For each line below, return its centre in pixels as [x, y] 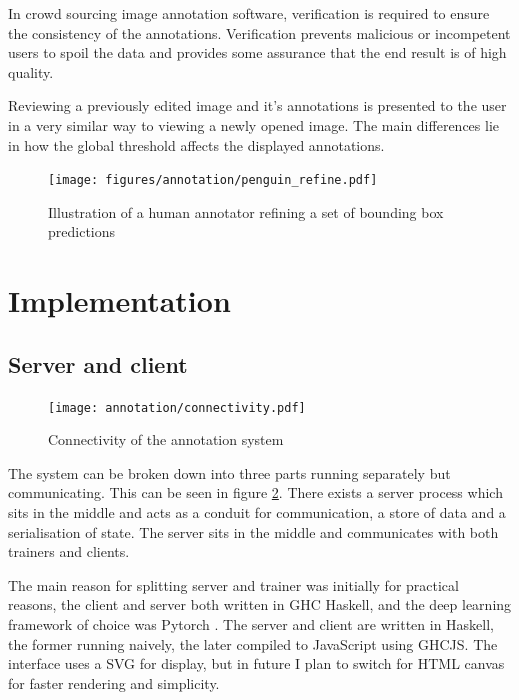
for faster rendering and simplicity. [114, 682]
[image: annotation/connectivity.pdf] [177, 407]
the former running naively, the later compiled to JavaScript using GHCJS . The [253, 643]
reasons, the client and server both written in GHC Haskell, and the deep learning [260, 604]
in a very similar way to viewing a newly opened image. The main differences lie [253, 124]
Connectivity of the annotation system [166, 439]
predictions [82, 231]
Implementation [119, 300]
